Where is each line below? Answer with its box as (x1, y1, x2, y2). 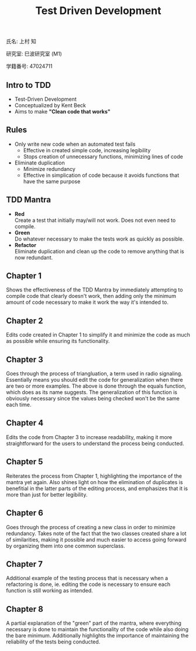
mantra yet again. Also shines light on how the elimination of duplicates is (6, 478, 183, 485)
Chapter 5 (6, 457, 43, 467)
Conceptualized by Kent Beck (14, 102, 87, 109)
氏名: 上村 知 (6, 38, 36, 45)
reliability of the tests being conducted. (6, 638, 101, 645)
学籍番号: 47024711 (6, 63, 53, 70)
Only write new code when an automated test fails (14, 141, 136, 148)
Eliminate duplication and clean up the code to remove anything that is (14, 248, 184, 255)
